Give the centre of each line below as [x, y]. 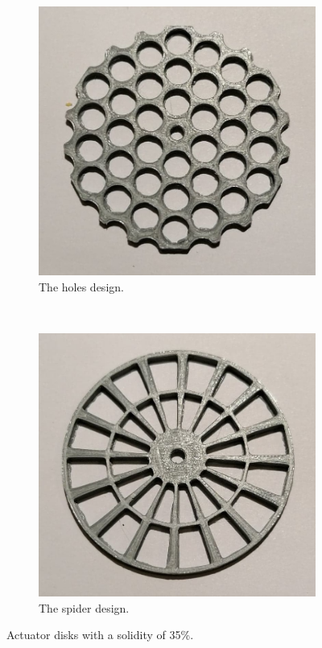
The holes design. [81, 286]
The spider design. [84, 607]
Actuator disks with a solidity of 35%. [100, 635]
